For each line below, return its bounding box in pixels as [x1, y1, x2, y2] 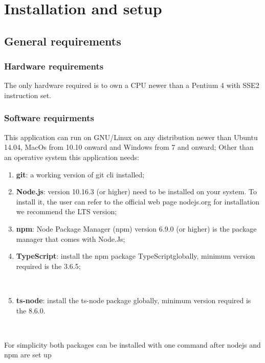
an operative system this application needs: [4, 151, 140, 162]
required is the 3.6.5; [16, 260, 81, 271]
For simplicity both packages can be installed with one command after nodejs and [4, 339, 261, 350]
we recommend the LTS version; [16, 206, 117, 217]
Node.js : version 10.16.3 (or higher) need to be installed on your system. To [16, 186, 257, 197]
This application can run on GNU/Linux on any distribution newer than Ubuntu [4, 131, 258, 142]
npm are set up [4, 349, 52, 360]
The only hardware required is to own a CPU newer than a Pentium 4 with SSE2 [4, 80, 259, 90]
